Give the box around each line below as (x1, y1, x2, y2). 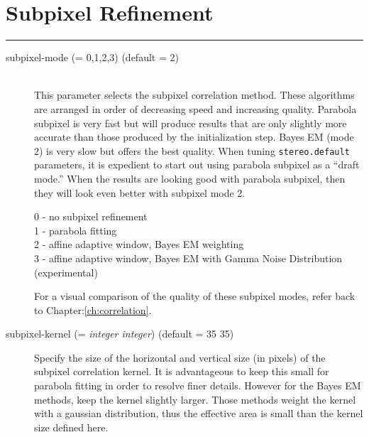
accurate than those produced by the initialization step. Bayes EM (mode (34, 129, 354, 144)
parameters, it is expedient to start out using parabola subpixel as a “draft (34, 157, 360, 172)
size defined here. (34, 419, 109, 434)
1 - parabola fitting (34, 222, 117, 237)
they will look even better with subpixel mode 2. (34, 185, 246, 200)
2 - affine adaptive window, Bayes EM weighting (34, 237, 244, 252)
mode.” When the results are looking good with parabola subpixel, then (34, 171, 346, 185)
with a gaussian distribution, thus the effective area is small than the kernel (34, 406, 363, 421)
